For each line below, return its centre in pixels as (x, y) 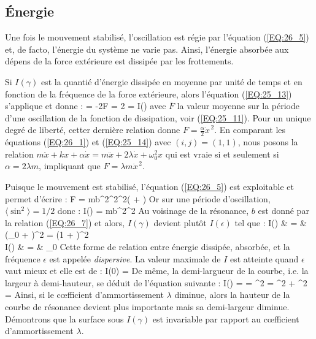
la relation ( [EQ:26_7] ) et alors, (65, 222)
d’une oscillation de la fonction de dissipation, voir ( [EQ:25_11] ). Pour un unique (158, 117)
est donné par (283, 211)
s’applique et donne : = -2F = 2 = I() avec (86, 106)
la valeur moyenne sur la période (238, 106)
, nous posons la (268, 142)
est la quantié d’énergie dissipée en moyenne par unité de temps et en (171, 81)
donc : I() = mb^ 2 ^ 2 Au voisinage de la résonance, (153, 211)
